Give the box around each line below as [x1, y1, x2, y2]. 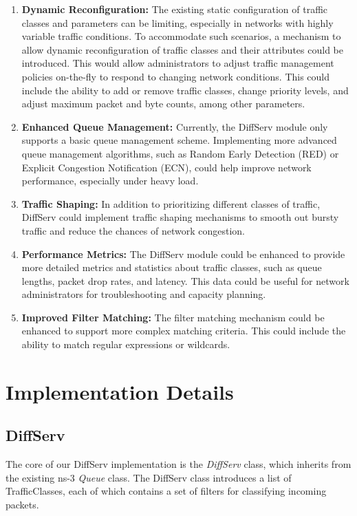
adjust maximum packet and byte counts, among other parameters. [21, 96, 305, 111]
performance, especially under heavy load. [21, 173, 199, 188]
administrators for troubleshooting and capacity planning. [21, 287, 266, 301]
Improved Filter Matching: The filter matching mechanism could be [21, 310, 325, 324]
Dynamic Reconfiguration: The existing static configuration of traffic [21, 2, 328, 16]
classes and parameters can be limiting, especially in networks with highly [21, 15, 334, 30]
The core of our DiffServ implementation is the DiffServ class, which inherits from [6, 457, 351, 471]
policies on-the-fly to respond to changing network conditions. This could [21, 69, 330, 83]
